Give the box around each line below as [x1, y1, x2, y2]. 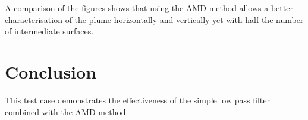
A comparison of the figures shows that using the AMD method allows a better [5, 2, 293, 14]
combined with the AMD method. [5, 105, 128, 118]
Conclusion [5, 59, 97, 83]
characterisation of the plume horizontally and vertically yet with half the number [5, 13, 304, 25]
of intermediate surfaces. [5, 25, 94, 37]
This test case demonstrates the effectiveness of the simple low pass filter [5, 93, 271, 106]
